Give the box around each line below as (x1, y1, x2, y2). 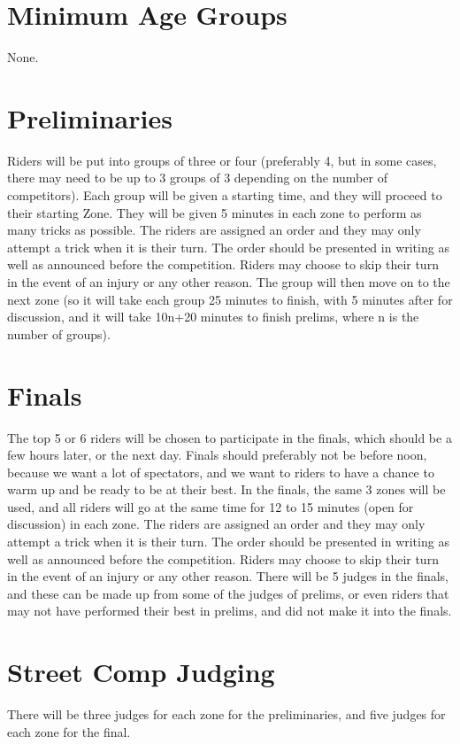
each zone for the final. (7, 722, 131, 740)
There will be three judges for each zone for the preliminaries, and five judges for (7, 705, 446, 724)
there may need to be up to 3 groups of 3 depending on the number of (7, 168, 387, 187)
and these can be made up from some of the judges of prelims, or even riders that (7, 584, 449, 602)
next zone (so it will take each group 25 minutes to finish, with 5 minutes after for (7, 290, 453, 308)
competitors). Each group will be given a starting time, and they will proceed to (7, 186, 442, 205)
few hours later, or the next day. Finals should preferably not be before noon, (7, 446, 427, 464)
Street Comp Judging (7, 654, 275, 690)
